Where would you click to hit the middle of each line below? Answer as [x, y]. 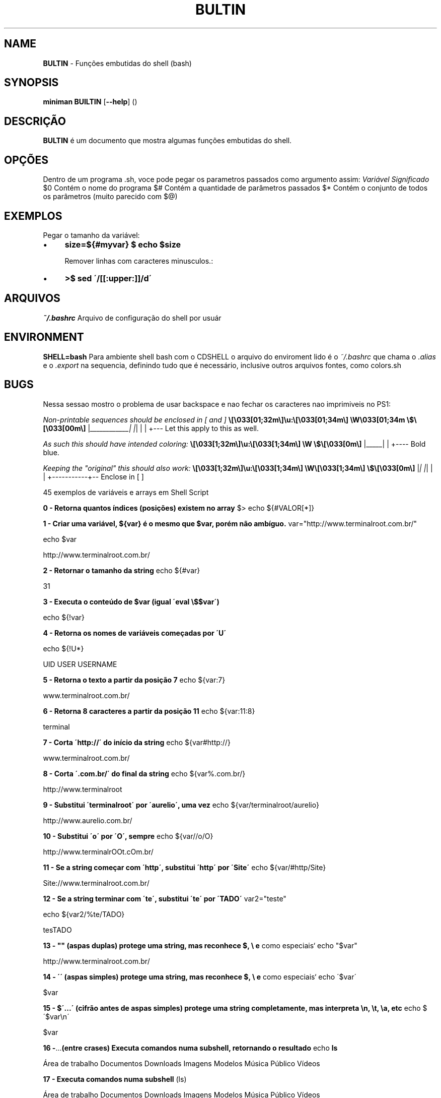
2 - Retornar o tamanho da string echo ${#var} [122, 570]
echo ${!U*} [63, 648]
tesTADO [57, 930]
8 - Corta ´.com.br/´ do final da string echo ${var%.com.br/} [144, 773]
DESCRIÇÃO [35, 121]
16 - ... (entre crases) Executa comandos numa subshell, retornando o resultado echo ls [190, 1048]
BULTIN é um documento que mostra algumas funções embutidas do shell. [167, 141]
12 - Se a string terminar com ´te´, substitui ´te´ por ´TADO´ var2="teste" [165, 898]
